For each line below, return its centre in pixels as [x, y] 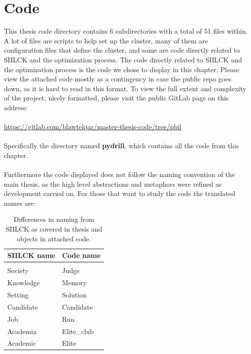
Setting [18, 294]
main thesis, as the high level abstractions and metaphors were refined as [113, 184]
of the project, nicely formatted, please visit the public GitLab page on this [116, 98]
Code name [81, 255]
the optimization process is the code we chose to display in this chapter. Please [122, 69]
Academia [22, 331]
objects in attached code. [54, 238]
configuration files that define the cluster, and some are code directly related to [122, 50]
